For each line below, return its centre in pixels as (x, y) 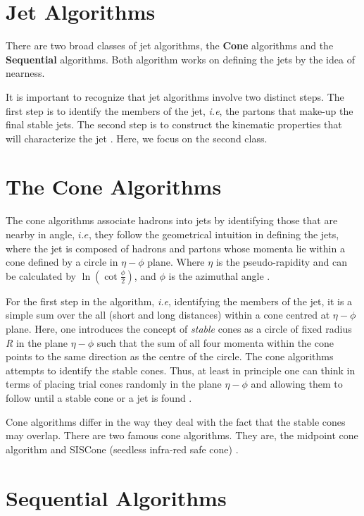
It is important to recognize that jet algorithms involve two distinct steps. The (175, 96)
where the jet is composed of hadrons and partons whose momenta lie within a (175, 248)
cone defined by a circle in (62, 262)
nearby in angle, (40, 234)
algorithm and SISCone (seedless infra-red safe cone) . (122, 449)
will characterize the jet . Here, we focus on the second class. (137, 138)
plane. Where (176, 262)
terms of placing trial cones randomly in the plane (114, 384)
